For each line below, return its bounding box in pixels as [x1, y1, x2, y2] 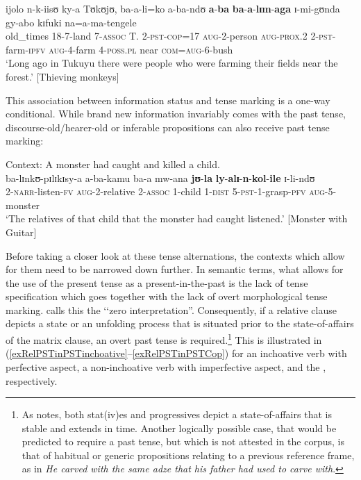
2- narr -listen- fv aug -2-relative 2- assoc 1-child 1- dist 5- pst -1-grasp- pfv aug [6, 184, 325, 199]
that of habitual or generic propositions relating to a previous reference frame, [22, 447, 355, 462]
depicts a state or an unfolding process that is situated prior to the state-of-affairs [6, 316, 354, 331]
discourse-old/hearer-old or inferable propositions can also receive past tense [6, 119, 330, 134]
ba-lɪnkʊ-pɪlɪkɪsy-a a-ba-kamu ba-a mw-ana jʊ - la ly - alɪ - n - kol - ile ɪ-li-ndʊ [6, 170, 315, 185]
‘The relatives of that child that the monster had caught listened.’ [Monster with [6, 211, 348, 226]
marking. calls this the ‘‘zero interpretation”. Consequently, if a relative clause [6, 302, 337, 317]
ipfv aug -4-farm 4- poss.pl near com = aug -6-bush [28, 42, 233, 56]
